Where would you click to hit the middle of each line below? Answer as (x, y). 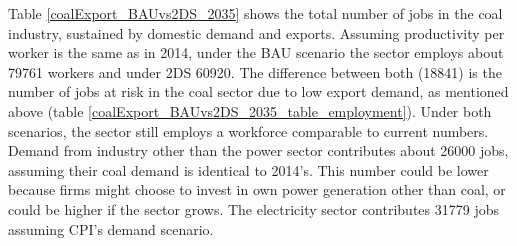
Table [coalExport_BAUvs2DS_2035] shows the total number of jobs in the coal (255, 13)
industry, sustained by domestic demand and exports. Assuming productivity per (256, 32)
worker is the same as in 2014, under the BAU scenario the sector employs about (256, 52)
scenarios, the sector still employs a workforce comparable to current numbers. (248, 130)
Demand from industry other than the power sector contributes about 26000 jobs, (258, 150)
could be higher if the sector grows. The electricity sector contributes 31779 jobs (253, 208)
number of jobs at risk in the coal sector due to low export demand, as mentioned (258, 91)
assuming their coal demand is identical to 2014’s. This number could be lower (248, 169)
